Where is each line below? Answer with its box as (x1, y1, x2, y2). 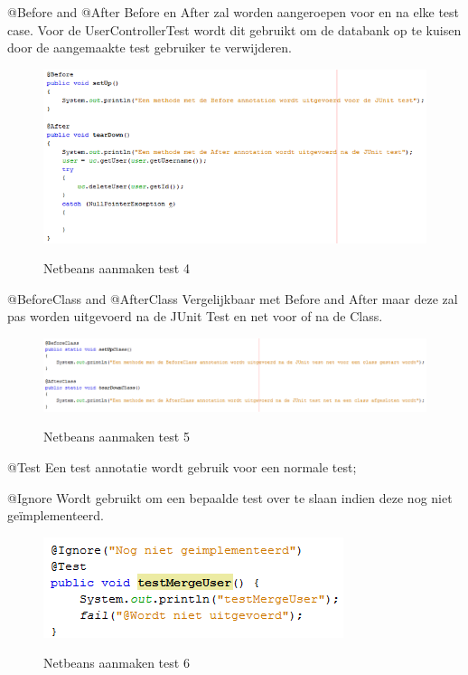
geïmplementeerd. (7, 506, 104, 525)
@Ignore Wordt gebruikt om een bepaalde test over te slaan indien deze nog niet (7, 488, 453, 507)
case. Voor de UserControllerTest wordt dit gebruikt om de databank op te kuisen (7, 20, 462, 39)
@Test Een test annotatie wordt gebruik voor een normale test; (7, 457, 357, 476)
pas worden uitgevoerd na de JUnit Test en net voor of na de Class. (7, 307, 383, 326)
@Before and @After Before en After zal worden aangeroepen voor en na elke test (7, 3, 460, 21)
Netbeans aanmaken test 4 (43, 259, 190, 278)
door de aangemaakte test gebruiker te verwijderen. (7, 38, 292, 57)
